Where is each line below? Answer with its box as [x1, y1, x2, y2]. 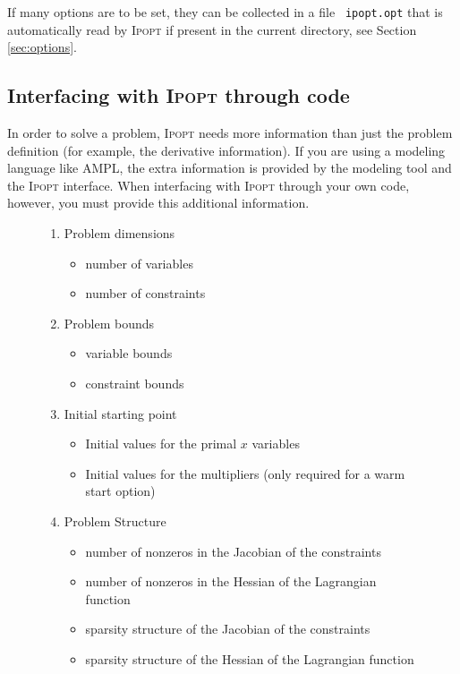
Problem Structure [64, 511, 166, 530]
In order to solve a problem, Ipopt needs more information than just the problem [7, 124, 453, 142]
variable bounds [85, 344, 173, 363]
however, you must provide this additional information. [7, 193, 310, 212]
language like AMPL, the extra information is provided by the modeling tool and [7, 158, 452, 177]
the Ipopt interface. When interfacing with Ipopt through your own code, [7, 175, 410, 194]
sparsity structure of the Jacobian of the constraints [85, 619, 371, 638]
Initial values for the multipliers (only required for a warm [85, 464, 405, 482]
